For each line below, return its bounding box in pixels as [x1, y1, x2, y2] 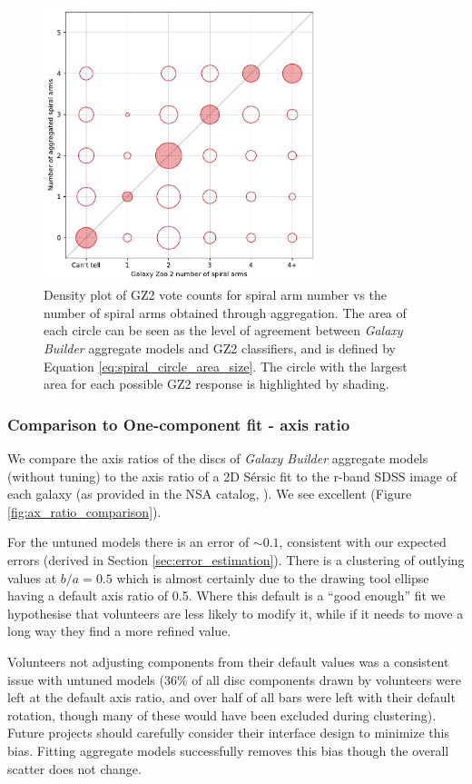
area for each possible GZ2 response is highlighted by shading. [44, 374, 389, 393]
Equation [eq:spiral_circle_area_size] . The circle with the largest [44, 356, 408, 375]
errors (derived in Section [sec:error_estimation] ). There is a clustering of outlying [7, 551, 465, 570]
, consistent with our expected [279, 532, 447, 551]
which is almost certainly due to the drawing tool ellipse [116, 568, 429, 587]
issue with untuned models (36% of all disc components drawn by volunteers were [7, 670, 461, 689]
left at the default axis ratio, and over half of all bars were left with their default [7, 688, 456, 707]
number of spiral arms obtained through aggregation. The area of [44, 303, 407, 322]
